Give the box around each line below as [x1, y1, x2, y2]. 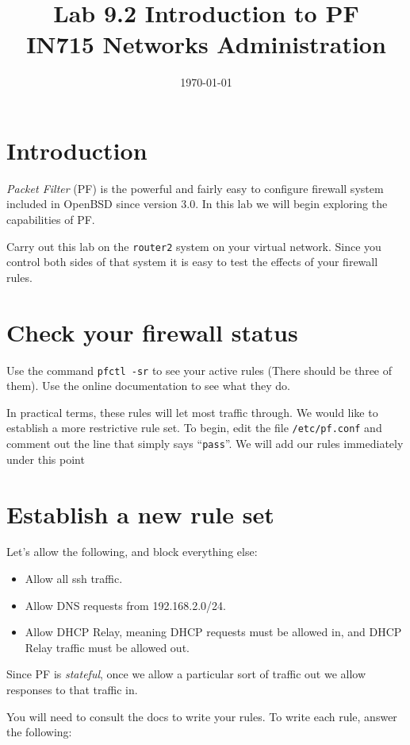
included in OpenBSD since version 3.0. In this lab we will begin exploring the [6, 195, 388, 212]
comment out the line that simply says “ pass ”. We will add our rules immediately [6, 435, 404, 452]
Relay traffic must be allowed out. [25, 639, 190, 655]
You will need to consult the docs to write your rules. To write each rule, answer [6, 708, 397, 724]
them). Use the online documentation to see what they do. [6, 377, 290, 394]
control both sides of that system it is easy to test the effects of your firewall [6, 253, 378, 270]
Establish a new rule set [6, 497, 274, 530]
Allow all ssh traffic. [25, 570, 123, 587]
